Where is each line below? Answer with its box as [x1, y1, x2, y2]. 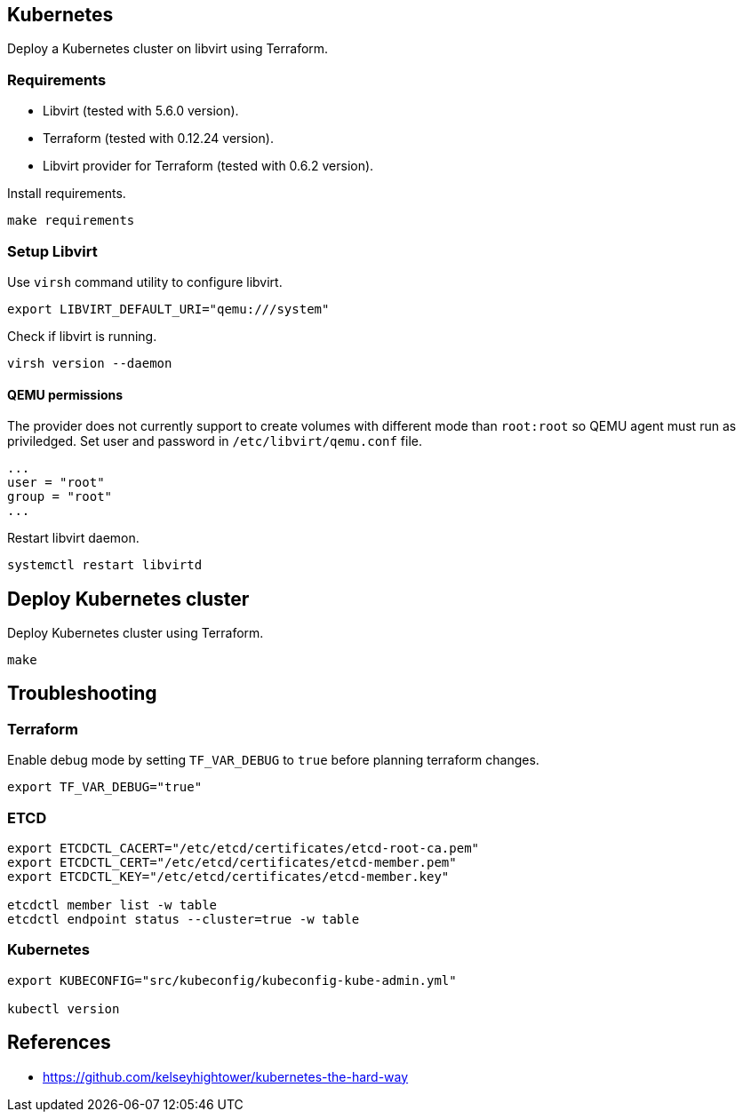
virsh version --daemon [7, 355, 172, 370]
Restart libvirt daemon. [7, 530, 140, 546]
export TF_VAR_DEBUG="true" [7, 780, 203, 795]
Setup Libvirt [7, 242, 98, 260]
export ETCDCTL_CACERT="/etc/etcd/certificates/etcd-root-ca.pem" [7, 840, 480, 855]
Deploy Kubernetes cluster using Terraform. [7, 624, 264, 640]
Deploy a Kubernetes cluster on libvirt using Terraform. [7, 41, 329, 57]
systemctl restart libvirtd [7, 558, 203, 573]
